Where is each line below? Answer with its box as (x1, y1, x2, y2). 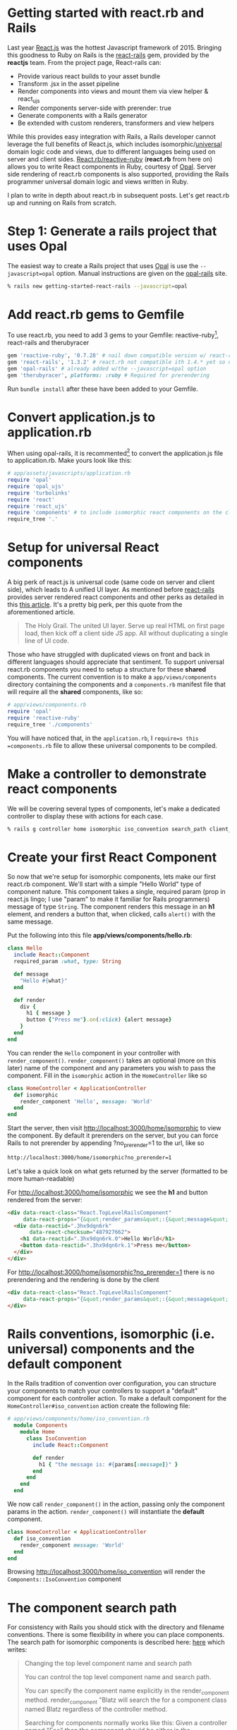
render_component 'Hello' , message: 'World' (20, 1098, 153, 1105)
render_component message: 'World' (20, 1542, 125, 1549)
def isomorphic (13, 1091, 59, 1099)
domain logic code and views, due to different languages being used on (7, 147, 216, 156)
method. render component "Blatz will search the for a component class (24, 1695, 227, 1705)
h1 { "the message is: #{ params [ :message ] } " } (38, 1460, 178, 1468)
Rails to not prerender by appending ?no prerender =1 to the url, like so (7, 1139, 205, 1149)
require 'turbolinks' (7, 489, 71, 497)
